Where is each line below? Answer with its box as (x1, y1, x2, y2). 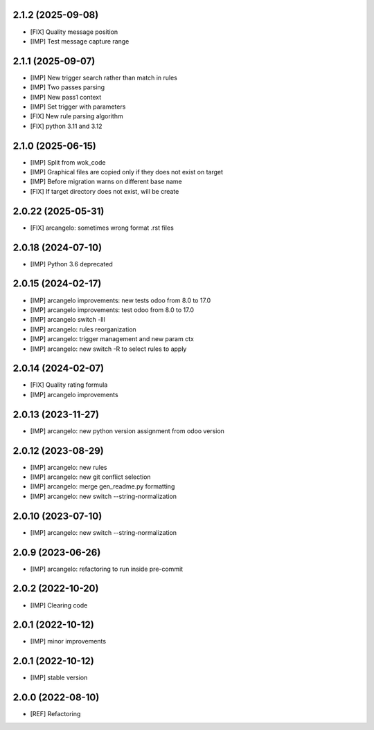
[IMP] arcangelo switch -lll (30, 316, 105, 324)
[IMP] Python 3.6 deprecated (30, 259, 114, 268)
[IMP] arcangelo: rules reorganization (30, 325, 136, 334)
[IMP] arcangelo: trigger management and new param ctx (30, 335, 194, 343)
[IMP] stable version (30, 673, 88, 682)
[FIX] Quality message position (30, 28, 118, 36)
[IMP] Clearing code (30, 601, 88, 609)
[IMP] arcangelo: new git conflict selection (30, 473, 152, 481)
